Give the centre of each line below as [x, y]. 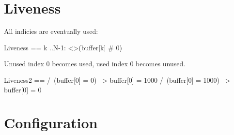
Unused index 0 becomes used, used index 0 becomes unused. [95, 64]
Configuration [51, 123]
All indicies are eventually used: [51, 31]
